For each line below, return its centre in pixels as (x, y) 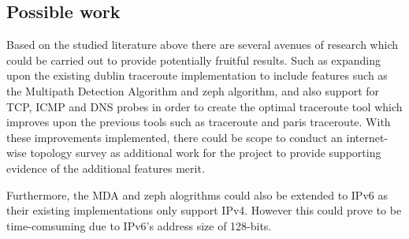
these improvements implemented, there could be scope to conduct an (175, 137)
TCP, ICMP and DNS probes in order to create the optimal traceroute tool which (204, 106)
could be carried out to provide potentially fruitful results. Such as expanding (193, 60)
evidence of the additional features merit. (106, 168)
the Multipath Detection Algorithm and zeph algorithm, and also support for (193, 90)
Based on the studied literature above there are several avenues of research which (203, 45)
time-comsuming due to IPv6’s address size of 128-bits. (139, 225)
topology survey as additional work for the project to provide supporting (206, 153)
